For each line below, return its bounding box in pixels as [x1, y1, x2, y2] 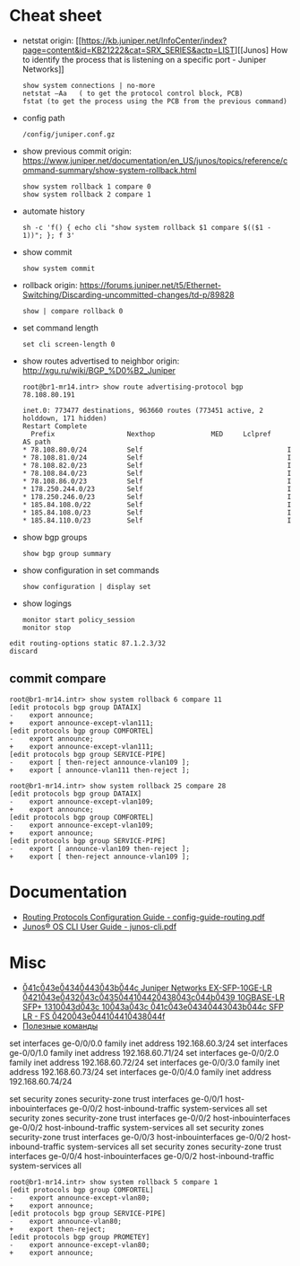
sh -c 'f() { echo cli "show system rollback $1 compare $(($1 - [21, 223, 271, 232]
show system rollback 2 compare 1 [21, 189, 151, 198]
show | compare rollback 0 [21, 306, 124, 315]
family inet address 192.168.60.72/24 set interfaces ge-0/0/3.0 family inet [9, 1057, 280, 1068]
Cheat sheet [9, 5, 102, 26]
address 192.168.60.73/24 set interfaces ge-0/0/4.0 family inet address [9, 1066, 271, 1077]
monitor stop [21, 623, 72, 632]
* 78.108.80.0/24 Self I [21, 445, 292, 454]
